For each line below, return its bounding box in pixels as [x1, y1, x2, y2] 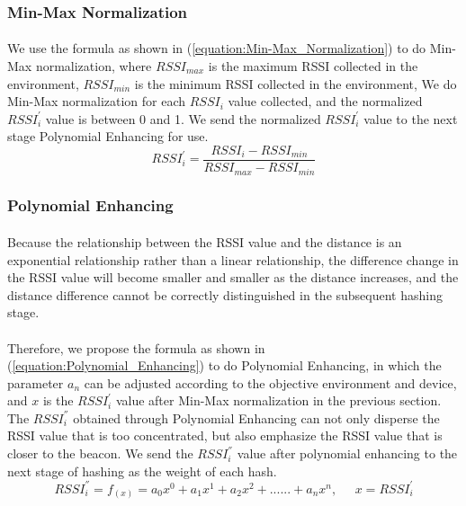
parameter [7, 373, 64, 392]
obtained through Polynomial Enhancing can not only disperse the [73, 408, 440, 427]
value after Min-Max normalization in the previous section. [115, 391, 442, 410]
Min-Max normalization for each [7, 92, 186, 111]
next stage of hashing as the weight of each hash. [7, 461, 277, 480]
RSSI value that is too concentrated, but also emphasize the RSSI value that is [7, 426, 443, 445]
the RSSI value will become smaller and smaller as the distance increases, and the [7, 268, 459, 287]
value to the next [363, 109, 458, 128]
